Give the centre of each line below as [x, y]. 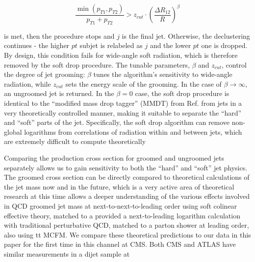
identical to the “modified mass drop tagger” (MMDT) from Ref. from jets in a [123, 103]
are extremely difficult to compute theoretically [75, 141]
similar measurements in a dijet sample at [67, 253]
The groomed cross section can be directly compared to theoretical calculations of [127, 177]
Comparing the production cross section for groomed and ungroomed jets [114, 157]
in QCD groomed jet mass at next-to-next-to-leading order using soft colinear [121, 205]
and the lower [170, 45]
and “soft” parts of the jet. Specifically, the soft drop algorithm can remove [117, 122]
